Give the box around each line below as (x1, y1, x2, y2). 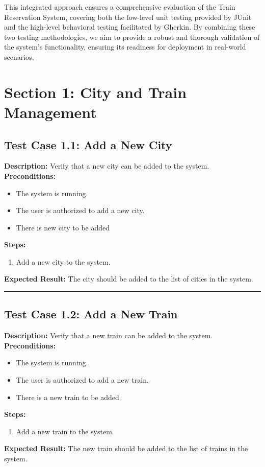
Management (4, 101, 97, 122)
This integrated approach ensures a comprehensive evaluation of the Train (4, 2, 235, 12)
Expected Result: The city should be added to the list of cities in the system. (4, 273, 253, 284)
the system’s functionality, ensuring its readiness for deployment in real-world (4, 41, 246, 52)
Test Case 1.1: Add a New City (4, 136, 172, 152)
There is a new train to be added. (16, 391, 121, 402)
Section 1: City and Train (4, 81, 187, 102)
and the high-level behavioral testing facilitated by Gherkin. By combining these (4, 21, 255, 32)
